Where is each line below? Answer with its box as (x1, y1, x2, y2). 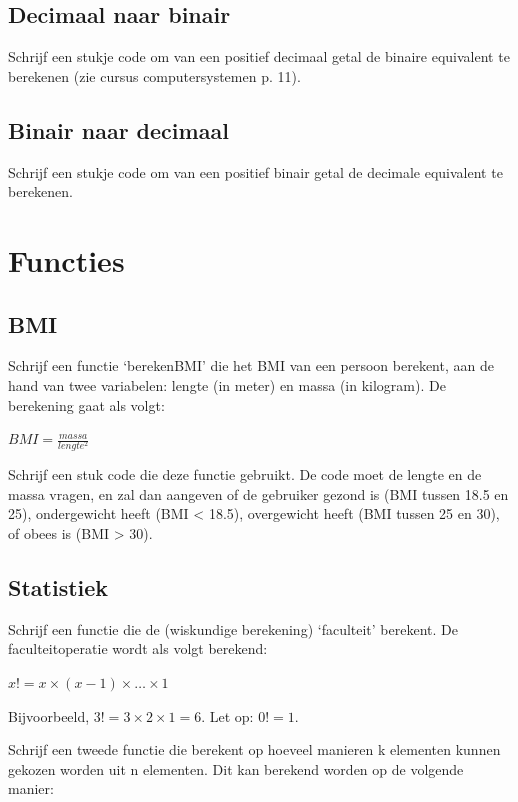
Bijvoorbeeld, (8, 705, 90, 726)
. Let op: (201, 705, 254, 726)
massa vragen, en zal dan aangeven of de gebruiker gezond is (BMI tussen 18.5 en (8, 483, 509, 504)
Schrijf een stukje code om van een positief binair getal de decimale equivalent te (8, 161, 503, 182)
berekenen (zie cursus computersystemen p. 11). (8, 65, 301, 86)
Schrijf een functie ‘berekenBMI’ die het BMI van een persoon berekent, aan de (8, 355, 494, 376)
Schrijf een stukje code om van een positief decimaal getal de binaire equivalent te (8, 46, 510, 67)
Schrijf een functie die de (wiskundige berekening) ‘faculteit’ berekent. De (8, 618, 458, 639)
